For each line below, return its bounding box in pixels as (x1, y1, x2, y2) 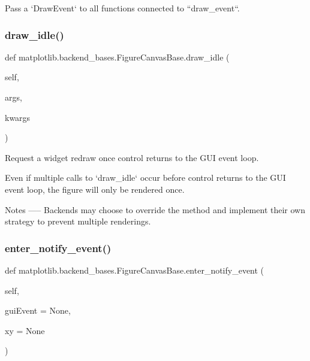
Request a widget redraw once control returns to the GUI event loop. (5, 151, 259, 163)
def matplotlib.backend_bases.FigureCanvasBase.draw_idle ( (5, 50, 230, 63)
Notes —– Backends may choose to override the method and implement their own (5, 203, 305, 216)
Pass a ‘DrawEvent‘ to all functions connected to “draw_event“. (5, 2, 240, 14)
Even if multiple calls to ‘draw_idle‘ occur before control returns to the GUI (5, 171, 286, 184)
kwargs (5, 111, 31, 123)
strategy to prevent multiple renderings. (5, 215, 151, 227)
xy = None (5, 324, 45, 336)
